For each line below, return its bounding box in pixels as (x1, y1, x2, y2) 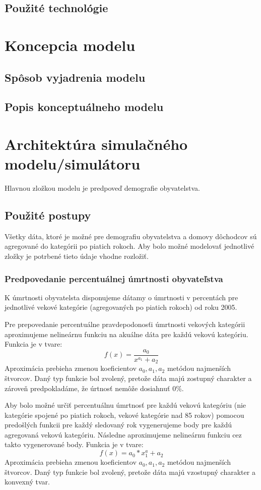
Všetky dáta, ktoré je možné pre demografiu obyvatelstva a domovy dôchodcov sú (5, 231, 257, 241)
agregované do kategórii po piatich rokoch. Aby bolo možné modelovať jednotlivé (5, 241, 254, 251)
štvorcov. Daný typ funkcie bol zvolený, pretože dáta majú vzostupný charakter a (5, 466, 255, 477)
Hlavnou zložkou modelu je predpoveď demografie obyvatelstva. (5, 183, 200, 193)
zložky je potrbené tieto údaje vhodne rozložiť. (5, 251, 149, 261)
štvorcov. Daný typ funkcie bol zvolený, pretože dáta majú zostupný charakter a (5, 372, 252, 383)
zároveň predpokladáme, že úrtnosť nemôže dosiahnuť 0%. (5, 383, 184, 393)
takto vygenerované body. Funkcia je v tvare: (5, 439, 144, 450)
